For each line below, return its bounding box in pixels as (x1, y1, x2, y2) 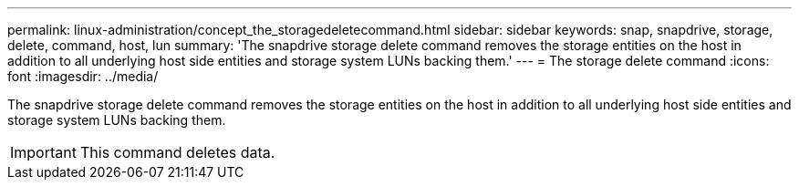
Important (10, 143, 77, 161)
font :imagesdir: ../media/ (7, 68, 159, 84)
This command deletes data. (79, 143, 275, 161)
